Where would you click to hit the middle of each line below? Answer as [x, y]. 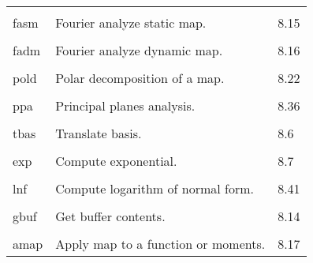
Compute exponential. [116, 161]
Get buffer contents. [110, 216]
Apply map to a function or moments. [160, 244]
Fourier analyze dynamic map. [139, 50]
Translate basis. [99, 133]
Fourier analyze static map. [131, 23]
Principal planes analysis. [125, 105]
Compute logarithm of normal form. [155, 188]
